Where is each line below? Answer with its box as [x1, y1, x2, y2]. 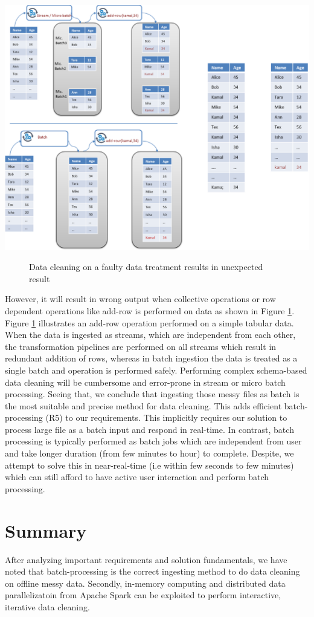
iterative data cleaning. [5, 600, 90, 613]
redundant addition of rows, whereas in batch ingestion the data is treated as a [5, 352, 298, 365]
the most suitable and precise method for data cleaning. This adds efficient [5, 399, 282, 412]
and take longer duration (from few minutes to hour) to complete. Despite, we [5, 447, 294, 460]
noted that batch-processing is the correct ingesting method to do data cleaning [5, 565, 300, 578]
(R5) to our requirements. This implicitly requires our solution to [45, 411, 287, 424]
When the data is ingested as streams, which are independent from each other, [5, 328, 296, 341]
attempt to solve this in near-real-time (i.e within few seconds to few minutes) [5, 458, 294, 471]
